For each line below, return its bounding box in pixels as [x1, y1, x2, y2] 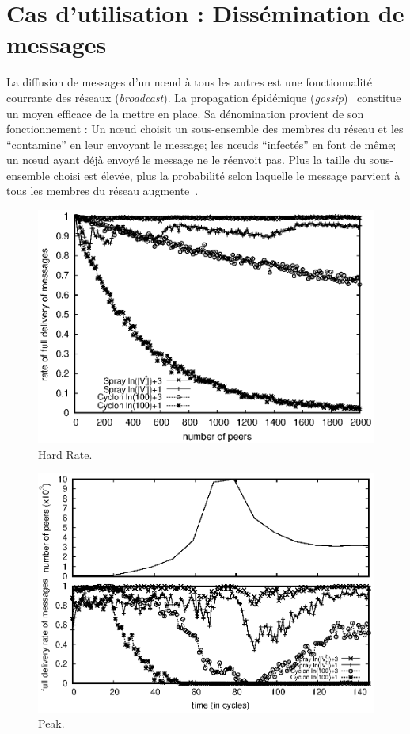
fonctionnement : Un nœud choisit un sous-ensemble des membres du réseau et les [6, 120, 404, 137]
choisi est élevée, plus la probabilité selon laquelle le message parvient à [53, 166, 401, 183]
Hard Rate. [38, 445, 93, 462]
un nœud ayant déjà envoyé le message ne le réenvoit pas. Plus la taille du [6, 151, 366, 168]
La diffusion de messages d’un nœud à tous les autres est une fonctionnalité [6, 74, 373, 90]
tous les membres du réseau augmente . [6, 182, 199, 199]
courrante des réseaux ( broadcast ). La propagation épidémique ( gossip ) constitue [6, 89, 401, 105]
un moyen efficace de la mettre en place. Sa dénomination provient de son [6, 105, 364, 121]
